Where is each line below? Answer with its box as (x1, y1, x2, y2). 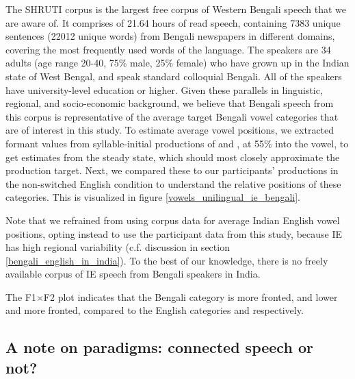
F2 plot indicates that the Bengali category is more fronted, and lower (43, 289, 338, 304)
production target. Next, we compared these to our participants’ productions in (5, 163, 339, 178)
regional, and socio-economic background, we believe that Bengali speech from (5, 96, 334, 110)
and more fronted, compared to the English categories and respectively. (5, 303, 304, 317)
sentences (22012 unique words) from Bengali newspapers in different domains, (5, 29, 335, 43)
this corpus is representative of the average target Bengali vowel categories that (5, 109, 339, 123)
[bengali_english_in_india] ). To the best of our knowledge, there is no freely (5, 253, 328, 267)
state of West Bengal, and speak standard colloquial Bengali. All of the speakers (5, 69, 342, 83)
